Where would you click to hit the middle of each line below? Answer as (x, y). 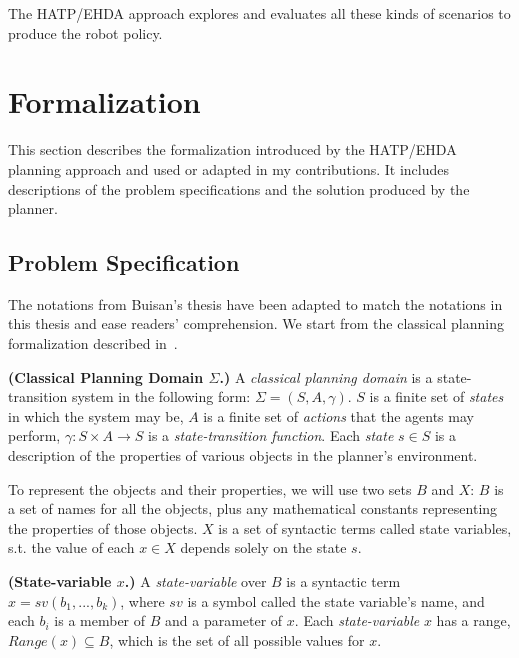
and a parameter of (224, 620)
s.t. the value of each (71, 547)
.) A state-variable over (195, 581)
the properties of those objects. (103, 527)
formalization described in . (93, 343)
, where (142, 600)
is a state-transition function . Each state (271, 435)
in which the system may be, (96, 415)
